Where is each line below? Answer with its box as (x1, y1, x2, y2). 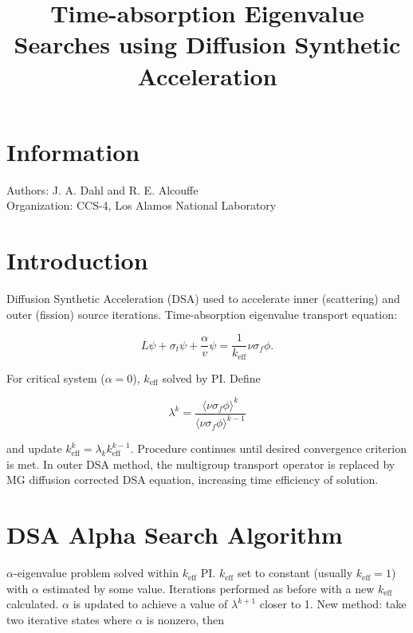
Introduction (6, 244, 148, 277)
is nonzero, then (146, 611, 224, 627)
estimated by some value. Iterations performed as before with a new (42, 580, 375, 596)
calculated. (6, 596, 59, 612)
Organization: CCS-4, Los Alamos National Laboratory (6, 197, 277, 214)
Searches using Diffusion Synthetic (14, 28, 401, 61)
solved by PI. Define (162, 369, 261, 386)
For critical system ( (6, 369, 105, 386)
